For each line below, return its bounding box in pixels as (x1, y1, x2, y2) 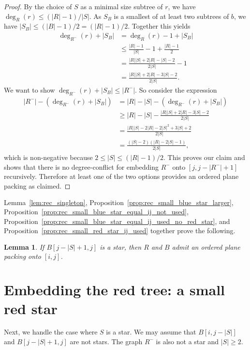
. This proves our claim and (163, 152, 245, 162)
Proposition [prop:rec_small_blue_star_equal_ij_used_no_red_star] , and (4, 216, 230, 226)
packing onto (4, 251, 41, 261)
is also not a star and (156, 336, 219, 346)
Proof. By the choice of (4, 1, 72, 11)
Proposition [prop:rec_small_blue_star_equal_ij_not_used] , (4, 207, 189, 217)
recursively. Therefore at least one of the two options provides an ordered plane (4, 171, 239, 181)
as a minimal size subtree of (80, 1, 163, 11)
